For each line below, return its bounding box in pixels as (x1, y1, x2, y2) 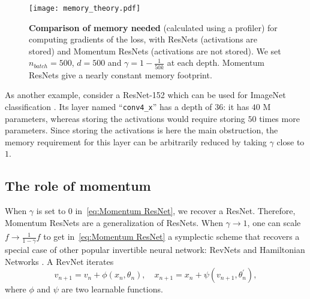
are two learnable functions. (61, 283, 163, 295)
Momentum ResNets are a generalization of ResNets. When (5, 216, 223, 228)
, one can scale (247, 216, 301, 228)
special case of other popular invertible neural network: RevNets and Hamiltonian (5, 243, 305, 255)
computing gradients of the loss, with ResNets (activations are (29, 33, 258, 45)
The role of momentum (5, 176, 151, 195)
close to (276, 135, 305, 148)
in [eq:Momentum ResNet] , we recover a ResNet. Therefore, (75, 205, 296, 217)
